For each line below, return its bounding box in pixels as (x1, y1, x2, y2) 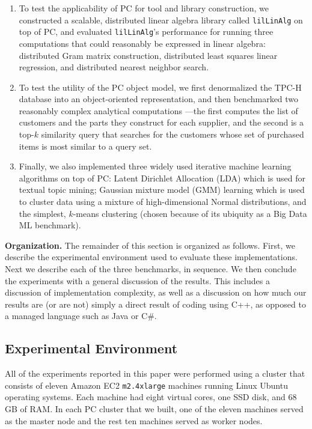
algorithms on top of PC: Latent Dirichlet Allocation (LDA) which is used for (19, 171, 305, 184)
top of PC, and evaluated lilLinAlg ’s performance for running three (19, 25, 274, 38)
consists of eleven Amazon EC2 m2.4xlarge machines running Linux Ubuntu (5, 379, 288, 391)
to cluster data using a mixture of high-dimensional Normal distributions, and (19, 195, 307, 208)
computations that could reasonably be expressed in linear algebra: (19, 37, 266, 49)
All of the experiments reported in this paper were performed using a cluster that (5, 367, 305, 380)
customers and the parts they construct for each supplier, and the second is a (19, 116, 304, 129)
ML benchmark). (19, 219, 81, 231)
